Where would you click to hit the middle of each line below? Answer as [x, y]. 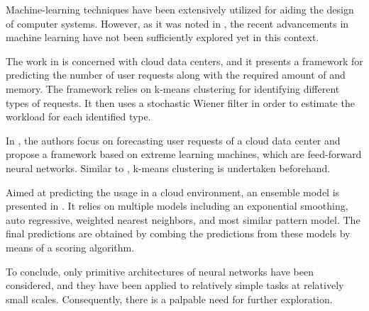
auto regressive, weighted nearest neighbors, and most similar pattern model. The [183, 219]
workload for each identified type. [78, 117]
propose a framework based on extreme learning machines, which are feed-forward [184, 154]
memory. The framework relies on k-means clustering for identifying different [173, 88]
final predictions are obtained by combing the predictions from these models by [178, 233]
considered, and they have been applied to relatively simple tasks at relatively [175, 285]
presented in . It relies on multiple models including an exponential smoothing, [177, 206]
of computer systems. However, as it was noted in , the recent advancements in [177, 23]
